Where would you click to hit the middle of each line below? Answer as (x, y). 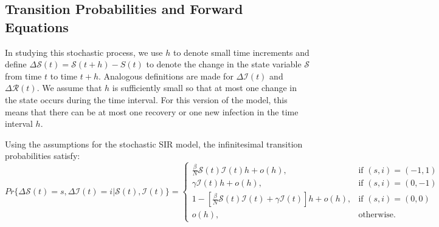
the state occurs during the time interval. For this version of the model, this (146, 99)
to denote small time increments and (241, 52)
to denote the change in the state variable (224, 64)
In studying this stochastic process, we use (84, 52)
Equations (37, 26)
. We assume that (69, 88)
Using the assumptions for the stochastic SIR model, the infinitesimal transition (154, 144)
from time (23, 76)
